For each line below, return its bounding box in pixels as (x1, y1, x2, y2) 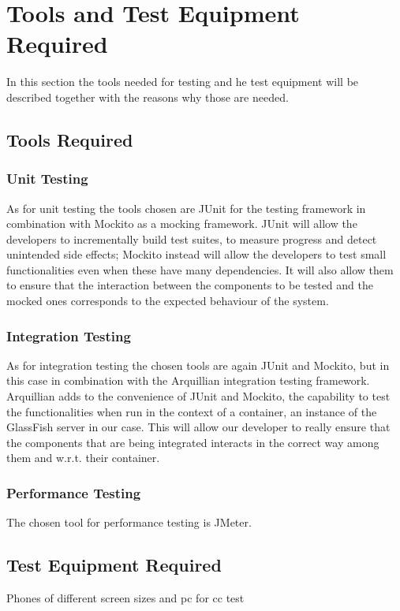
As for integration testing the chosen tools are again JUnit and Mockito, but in (6, 356, 390, 373)
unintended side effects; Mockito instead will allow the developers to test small (6, 246, 387, 263)
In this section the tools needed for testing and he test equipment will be (6, 73, 359, 90)
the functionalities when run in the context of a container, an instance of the (6, 403, 377, 419)
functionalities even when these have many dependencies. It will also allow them (6, 261, 394, 278)
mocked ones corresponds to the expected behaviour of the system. (6, 292, 329, 309)
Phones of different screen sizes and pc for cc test (6, 590, 245, 606)
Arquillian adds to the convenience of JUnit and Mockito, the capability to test (6, 388, 391, 404)
